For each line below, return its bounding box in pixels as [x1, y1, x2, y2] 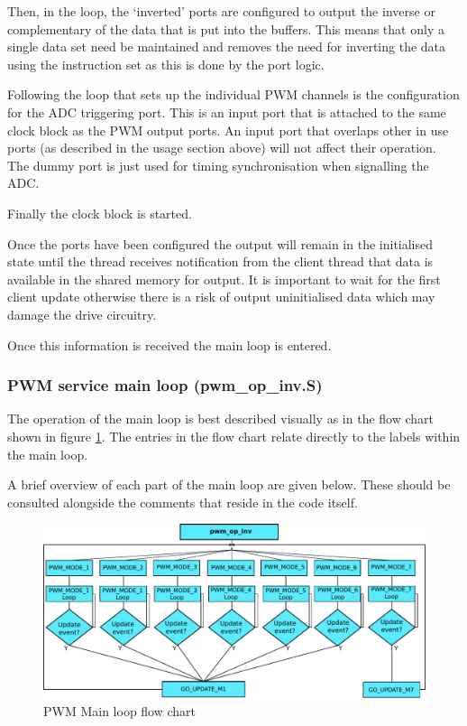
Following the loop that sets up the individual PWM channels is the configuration [7, 85, 460, 104]
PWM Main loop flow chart [43, 701, 197, 720]
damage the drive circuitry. [7, 304, 157, 323]
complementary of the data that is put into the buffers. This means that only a [7, 19, 444, 38]
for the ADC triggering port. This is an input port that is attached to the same [7, 102, 446, 121]
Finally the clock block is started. [7, 203, 192, 222]
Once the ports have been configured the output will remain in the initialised [7, 234, 434, 253]
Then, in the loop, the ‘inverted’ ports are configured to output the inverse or [7, 2, 435, 20]
